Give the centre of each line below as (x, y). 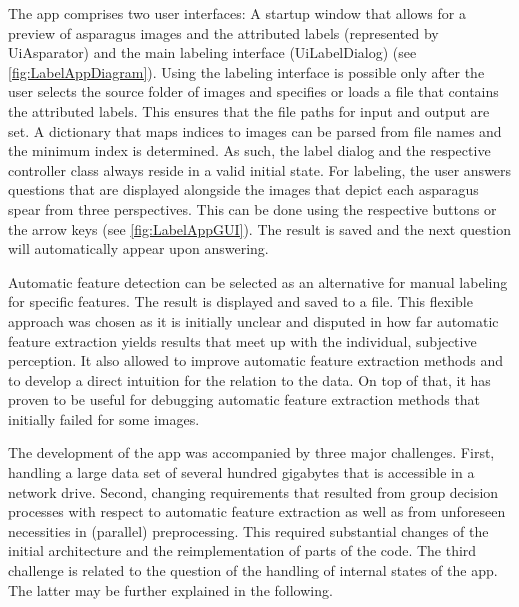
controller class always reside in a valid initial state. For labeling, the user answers (260, 169)
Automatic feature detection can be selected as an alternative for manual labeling (258, 281)
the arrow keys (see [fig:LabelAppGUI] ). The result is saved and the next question (259, 228)
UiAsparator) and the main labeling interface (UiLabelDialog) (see (212, 52)
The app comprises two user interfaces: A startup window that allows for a (237, 13)
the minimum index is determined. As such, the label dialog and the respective (249, 150)
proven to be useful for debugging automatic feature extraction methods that (244, 399)
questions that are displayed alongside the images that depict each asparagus (243, 189)
